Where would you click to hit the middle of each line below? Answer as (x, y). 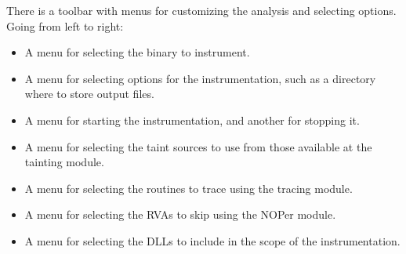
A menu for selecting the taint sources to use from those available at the (198, 146)
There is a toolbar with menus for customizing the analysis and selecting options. (201, 10)
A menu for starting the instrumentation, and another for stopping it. (192, 120)
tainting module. (64, 162)
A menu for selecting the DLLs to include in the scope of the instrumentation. (212, 240)
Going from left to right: (65, 25)
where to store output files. (89, 94)
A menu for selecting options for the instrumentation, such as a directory (200, 78)
